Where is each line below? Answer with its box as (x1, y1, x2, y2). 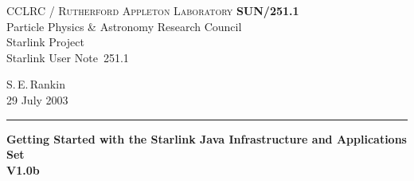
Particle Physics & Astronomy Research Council (6, 18, 242, 34)
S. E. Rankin (6, 76, 65, 92)
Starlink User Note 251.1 (6, 49, 129, 65)
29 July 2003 (6, 91, 68, 108)
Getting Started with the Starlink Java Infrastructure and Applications (6, 130, 407, 147)
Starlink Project (6, 33, 84, 50)
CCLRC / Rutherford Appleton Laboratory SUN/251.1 (6, 2, 299, 18)
